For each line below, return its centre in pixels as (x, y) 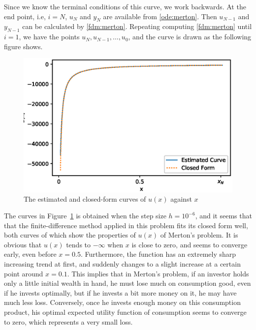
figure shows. (23, 46)
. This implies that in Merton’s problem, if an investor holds (158, 273)
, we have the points (49, 37)
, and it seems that (224, 216)
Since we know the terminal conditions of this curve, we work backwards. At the (125, 6)
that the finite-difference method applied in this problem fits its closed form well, (126, 225)
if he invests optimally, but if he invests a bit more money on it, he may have (120, 292)
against (181, 199)
